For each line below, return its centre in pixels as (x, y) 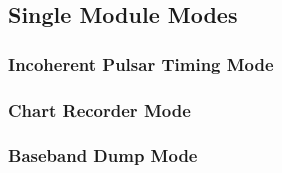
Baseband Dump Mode (103, 155)
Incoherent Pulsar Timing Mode (141, 63)
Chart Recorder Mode (99, 109)
